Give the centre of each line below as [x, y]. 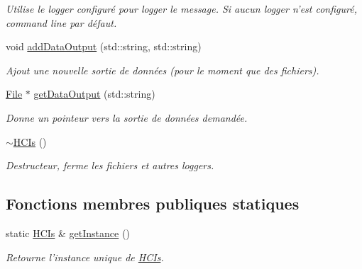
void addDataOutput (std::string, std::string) [104, 46]
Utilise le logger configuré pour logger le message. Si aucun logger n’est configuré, [181, 8]
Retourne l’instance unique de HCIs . [85, 257]
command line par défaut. [61, 22]
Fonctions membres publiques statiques [153, 204]
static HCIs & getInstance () [68, 233]
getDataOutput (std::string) [94, 94]
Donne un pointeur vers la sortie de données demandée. [127, 117]
